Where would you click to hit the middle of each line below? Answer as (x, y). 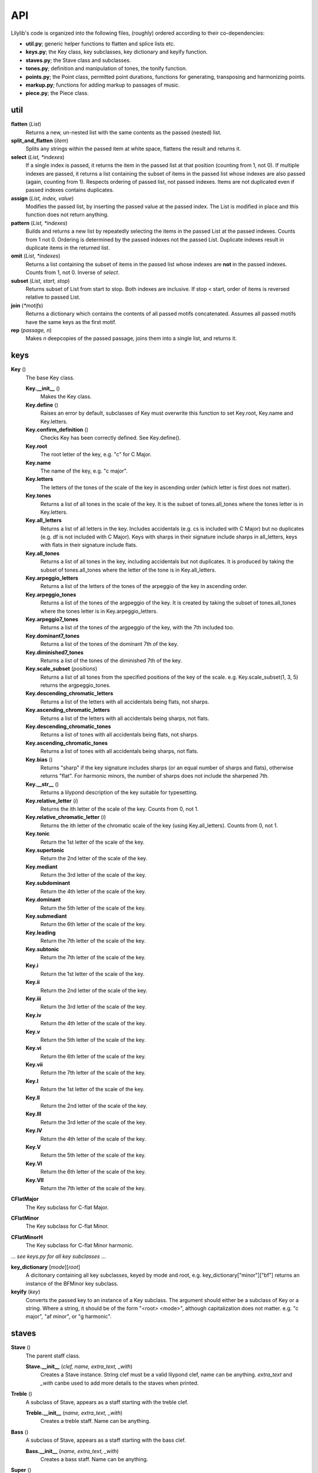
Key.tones (38, 496)
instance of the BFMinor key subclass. (72, 1283)
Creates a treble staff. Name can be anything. (95, 1421)
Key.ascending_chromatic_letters (68, 710)
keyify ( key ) (26, 1292)
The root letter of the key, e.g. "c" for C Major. (96, 454)
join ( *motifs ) (27, 305)
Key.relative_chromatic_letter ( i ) (66, 817)
